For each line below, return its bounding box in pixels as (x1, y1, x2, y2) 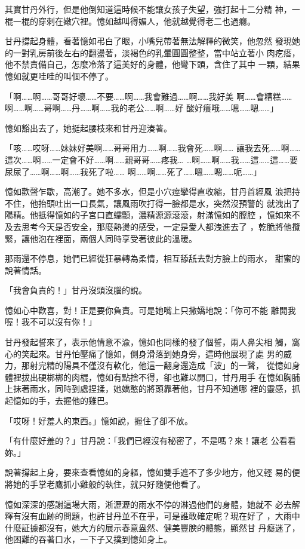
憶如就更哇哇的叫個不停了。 (5, 69, 113, 82)
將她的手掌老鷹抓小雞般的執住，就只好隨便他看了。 (5, 478, 205, 490)
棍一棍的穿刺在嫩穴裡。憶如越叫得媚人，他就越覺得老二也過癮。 (5, 14, 255, 27)
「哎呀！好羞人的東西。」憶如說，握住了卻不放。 (5, 414, 193, 427)
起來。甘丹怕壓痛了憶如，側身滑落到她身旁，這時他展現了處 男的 (29, 347, 284, 360)
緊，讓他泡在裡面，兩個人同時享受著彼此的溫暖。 (5, 232, 197, 244)
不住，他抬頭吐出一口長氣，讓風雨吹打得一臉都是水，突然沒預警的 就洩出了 (5, 197, 300, 209)
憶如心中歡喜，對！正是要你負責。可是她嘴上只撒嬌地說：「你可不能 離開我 (5, 303, 296, 316)
